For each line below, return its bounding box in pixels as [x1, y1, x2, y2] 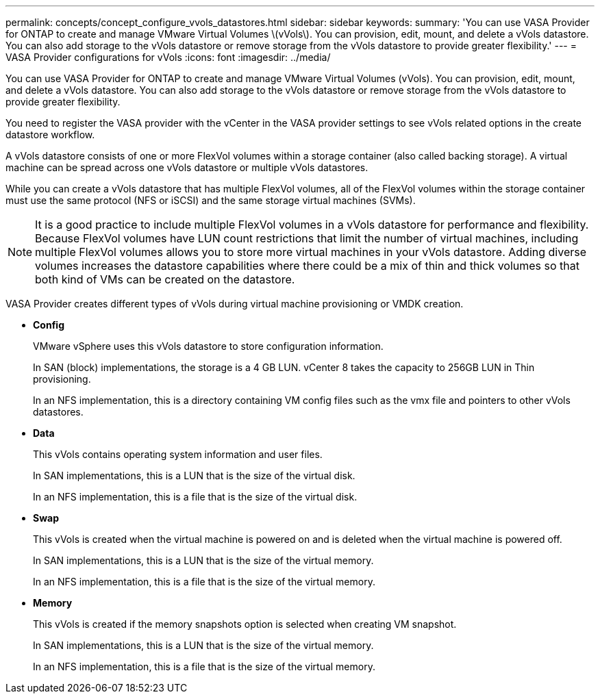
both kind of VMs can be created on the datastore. [35, 272, 295, 286]
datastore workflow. [5, 129, 95, 140]
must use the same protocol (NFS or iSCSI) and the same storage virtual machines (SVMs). [5, 194, 416, 206]
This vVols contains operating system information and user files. [33, 448, 323, 460]
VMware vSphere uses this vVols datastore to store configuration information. [33, 340, 384, 352]
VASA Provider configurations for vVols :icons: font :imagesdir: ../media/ [5, 51, 331, 63]
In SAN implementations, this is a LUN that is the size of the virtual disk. [33, 470, 355, 481]
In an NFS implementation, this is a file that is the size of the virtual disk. [33, 491, 358, 503]
